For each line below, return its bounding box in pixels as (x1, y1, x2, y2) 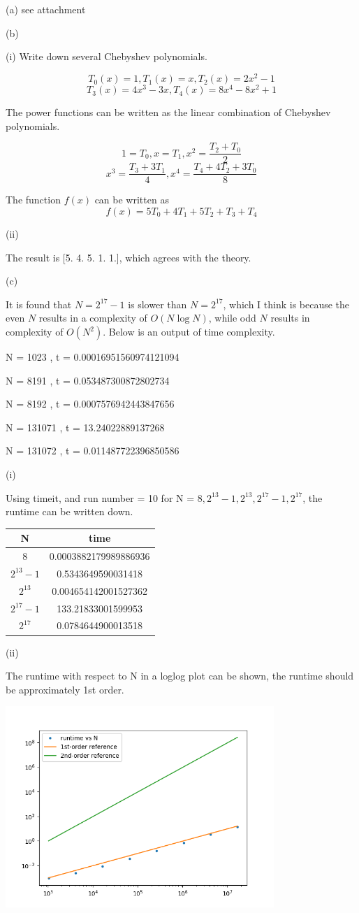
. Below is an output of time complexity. (103, 324, 275, 338)
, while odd (208, 310, 256, 325)
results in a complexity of (38, 310, 147, 325)
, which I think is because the (223, 296, 350, 311)
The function (6, 192, 61, 207)
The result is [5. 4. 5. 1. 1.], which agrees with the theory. (6, 250, 251, 264)
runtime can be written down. (6, 504, 133, 519)
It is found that (6, 296, 72, 311)
